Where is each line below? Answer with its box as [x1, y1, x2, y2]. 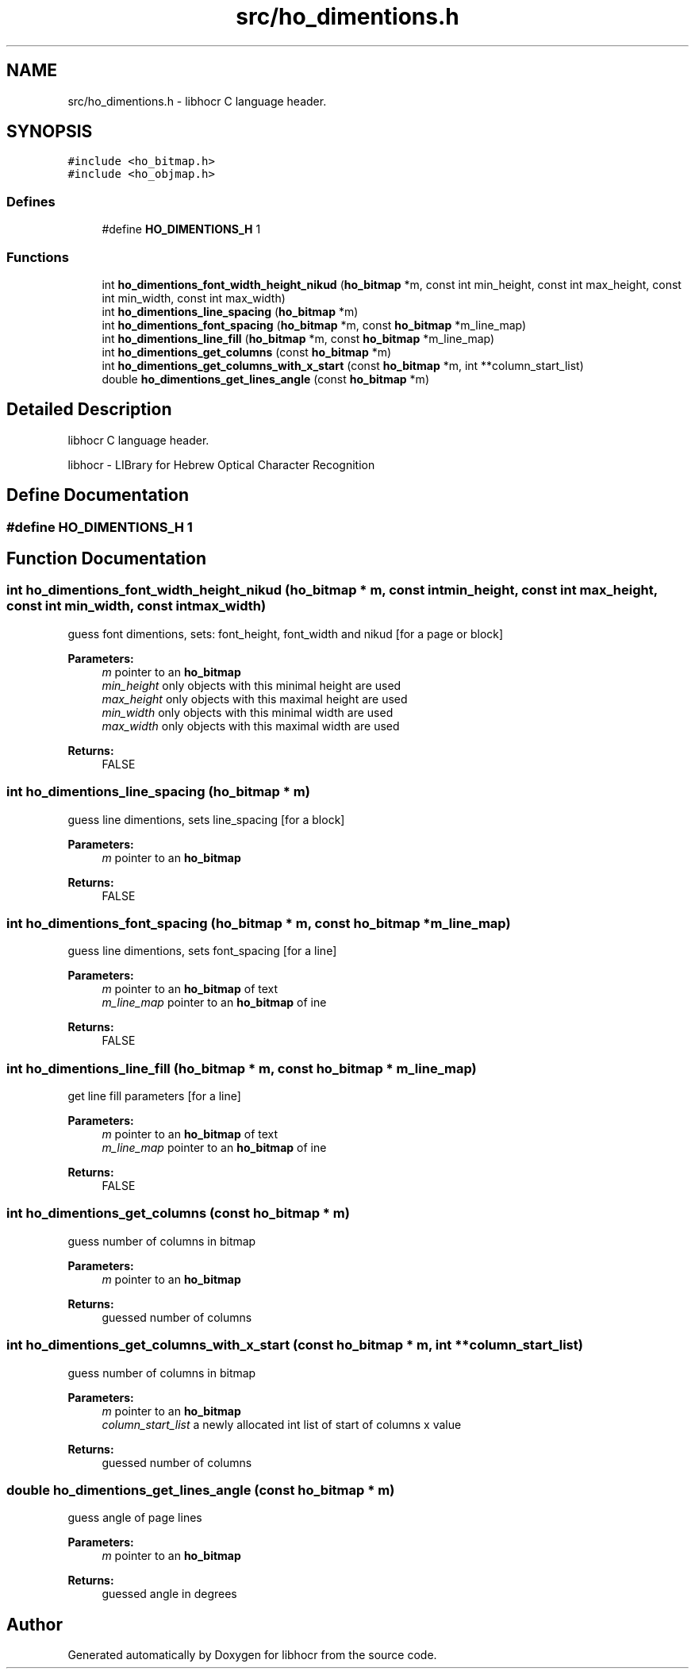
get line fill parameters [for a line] [67, 1089, 241, 1103]
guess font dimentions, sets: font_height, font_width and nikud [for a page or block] [67, 626, 504, 641]
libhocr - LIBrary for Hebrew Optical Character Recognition [67, 457, 375, 472]
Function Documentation [6, 549, 206, 569]
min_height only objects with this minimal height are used [102, 678, 401, 692]
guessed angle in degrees [102, 1587, 237, 1601]
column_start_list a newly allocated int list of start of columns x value [102, 1417, 462, 1431]
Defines [6, 193, 56, 210]
